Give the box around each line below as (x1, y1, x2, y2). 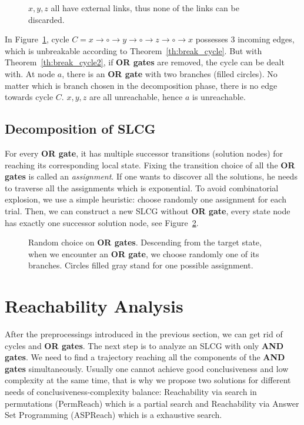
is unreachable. (192, 91, 246, 103)
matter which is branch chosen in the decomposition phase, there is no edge (5, 79, 278, 91)
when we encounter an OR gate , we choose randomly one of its (28, 247, 259, 260)
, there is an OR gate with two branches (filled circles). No (62, 67, 278, 79)
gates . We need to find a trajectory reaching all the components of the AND (5, 351, 285, 363)
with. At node (5, 67, 55, 79)
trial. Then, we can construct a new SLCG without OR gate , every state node (5, 204, 290, 217)
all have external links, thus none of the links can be (51, 2, 239, 14)
